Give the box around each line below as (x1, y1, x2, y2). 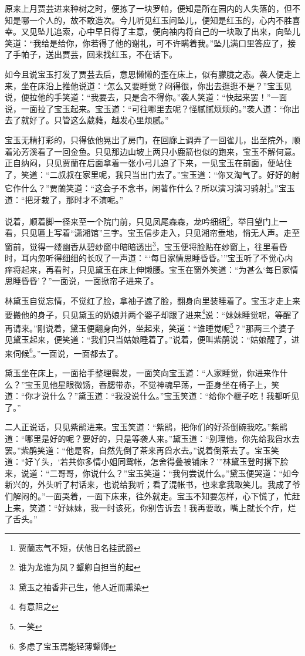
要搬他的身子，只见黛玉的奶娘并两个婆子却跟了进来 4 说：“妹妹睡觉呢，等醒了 (5, 306, 300, 320)
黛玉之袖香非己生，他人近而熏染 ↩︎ (18, 580, 149, 593)
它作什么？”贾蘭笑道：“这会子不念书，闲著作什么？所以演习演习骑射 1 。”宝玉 (5, 180, 295, 194)
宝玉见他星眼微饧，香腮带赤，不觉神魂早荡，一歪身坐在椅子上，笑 (25, 378, 280, 390)
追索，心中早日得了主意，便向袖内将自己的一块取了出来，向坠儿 (53, 25, 300, 38)
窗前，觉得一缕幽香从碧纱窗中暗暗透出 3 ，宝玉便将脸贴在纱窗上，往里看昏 (5, 239, 287, 252)
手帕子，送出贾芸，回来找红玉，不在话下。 (12, 48, 177, 60)
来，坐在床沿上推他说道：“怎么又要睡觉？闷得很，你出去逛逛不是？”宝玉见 (5, 79, 292, 92)
